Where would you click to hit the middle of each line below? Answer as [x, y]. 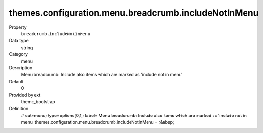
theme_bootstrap [38, 101]
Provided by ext [25, 95]
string [27, 47]
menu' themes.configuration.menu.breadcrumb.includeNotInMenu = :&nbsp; [98, 122]
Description [21, 67]
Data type [19, 41]
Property [18, 27]
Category [18, 54]
